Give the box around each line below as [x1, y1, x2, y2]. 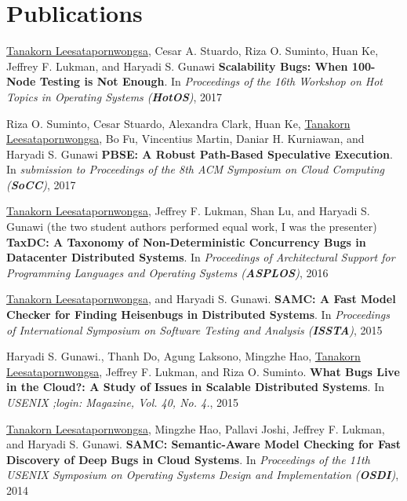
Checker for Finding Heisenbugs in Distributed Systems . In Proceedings [6, 306, 390, 323]
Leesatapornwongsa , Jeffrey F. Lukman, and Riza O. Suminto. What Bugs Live [6, 363, 400, 379]
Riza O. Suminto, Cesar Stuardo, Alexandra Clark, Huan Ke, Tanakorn [6, 115, 351, 131]
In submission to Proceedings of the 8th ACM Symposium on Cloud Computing [6, 161, 385, 177]
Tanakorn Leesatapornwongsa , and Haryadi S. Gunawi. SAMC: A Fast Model [6, 291, 396, 307]
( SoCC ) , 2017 [6, 176, 76, 192]
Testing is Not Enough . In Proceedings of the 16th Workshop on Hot [39, 73, 383, 90]
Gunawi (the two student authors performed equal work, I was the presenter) [6, 218, 377, 235]
